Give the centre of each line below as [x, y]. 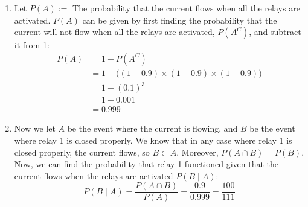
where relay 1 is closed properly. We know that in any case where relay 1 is [153, 140]
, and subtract [275, 32]
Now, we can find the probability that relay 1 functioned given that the [146, 164]
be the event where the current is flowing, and [152, 128]
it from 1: [32, 45]
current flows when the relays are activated [94, 175]
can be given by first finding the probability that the [180, 20]
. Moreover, [197, 152]
